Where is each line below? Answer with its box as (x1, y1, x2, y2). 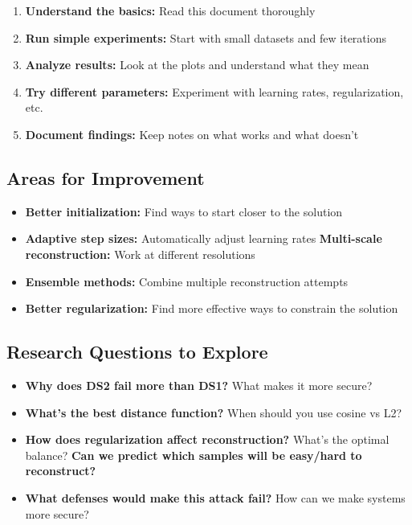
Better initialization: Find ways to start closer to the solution (25, 203, 343, 219)
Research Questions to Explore (6, 339, 268, 364)
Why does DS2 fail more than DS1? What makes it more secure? (25, 376, 373, 393)
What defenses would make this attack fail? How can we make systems (25, 489, 406, 506)
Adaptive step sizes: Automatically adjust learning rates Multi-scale (25, 230, 382, 247)
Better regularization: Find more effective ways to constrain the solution (25, 300, 398, 317)
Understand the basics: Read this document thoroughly (25, 2, 316, 18)
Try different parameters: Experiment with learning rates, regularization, (25, 83, 404, 100)
